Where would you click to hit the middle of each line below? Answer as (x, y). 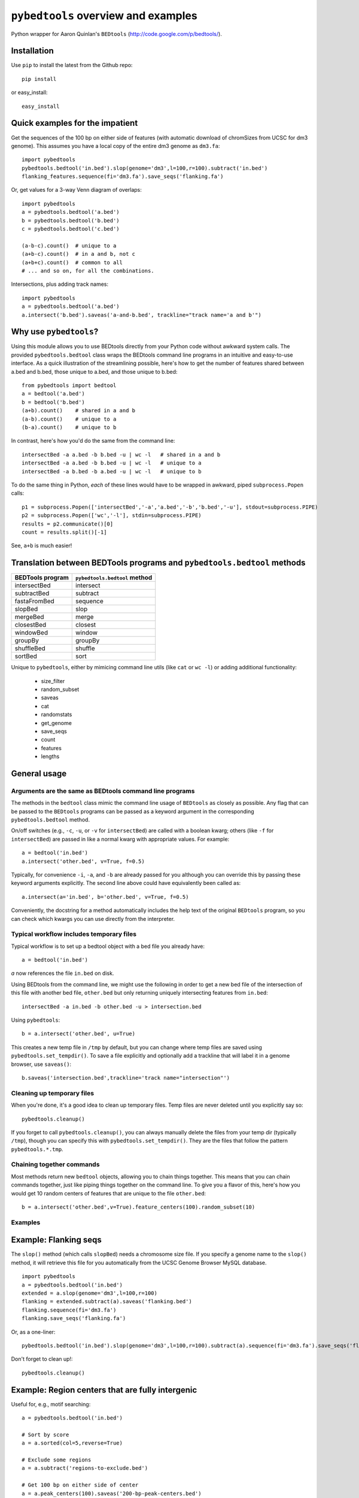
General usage (39, 773)
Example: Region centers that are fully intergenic (104, 1390)
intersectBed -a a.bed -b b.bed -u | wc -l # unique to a (112, 463)
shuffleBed (30, 648)
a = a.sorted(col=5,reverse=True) (72, 1443)
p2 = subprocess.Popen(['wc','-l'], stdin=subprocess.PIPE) (112, 516)
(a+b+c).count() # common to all (72, 262)
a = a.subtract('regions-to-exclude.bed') (85, 1468)
